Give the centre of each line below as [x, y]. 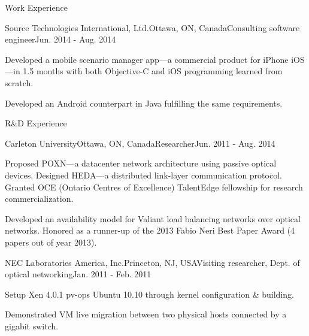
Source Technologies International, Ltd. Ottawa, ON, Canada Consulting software [152, 27]
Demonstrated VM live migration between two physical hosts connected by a [146, 314]
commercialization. [39, 199]
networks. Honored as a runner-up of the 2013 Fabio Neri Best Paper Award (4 [150, 230]
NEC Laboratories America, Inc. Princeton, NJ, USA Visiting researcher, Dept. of [152, 262]
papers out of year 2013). [51, 242]
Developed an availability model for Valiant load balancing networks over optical [153, 218]
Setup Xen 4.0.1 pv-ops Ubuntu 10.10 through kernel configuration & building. [149, 294]
